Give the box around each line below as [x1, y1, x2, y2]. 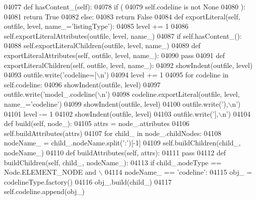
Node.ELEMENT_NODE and [4, 167, 96, 177]
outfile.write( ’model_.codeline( [4, 89, 98, 99]
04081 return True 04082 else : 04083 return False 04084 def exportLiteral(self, [4, 11, 240, 21]
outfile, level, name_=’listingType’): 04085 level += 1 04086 [4, 21, 189, 31]
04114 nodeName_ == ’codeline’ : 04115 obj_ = [105, 167, 252, 177]
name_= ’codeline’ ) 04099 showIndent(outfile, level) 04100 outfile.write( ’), [4, 98, 228, 109]
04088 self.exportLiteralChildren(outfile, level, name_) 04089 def [4, 40, 200, 51]
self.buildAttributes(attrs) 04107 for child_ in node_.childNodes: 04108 [4, 128, 222, 138]
